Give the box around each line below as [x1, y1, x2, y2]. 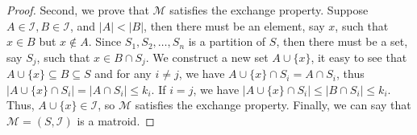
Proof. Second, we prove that [6, 2, 149, 18]
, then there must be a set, [276, 33, 408, 50]
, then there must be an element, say [144, 17, 325, 34]
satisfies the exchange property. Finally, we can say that [135, 96, 411, 113]
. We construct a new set [145, 48, 269, 65]
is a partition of [188, 33, 266, 50]
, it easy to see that [311, 48, 407, 65]
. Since [88, 33, 122, 50]
